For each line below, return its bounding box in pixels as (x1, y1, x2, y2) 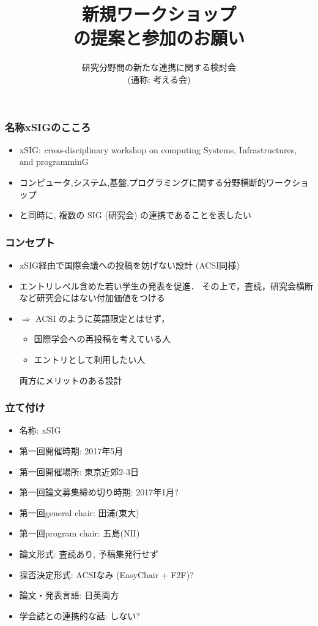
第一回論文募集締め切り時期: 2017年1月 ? (19, 486, 179, 498)
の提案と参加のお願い (73, 25, 245, 50)
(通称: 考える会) (127, 72, 191, 85)
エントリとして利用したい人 (34, 353, 146, 365)
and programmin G (19, 155, 89, 168)
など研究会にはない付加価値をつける (19, 291, 165, 304)
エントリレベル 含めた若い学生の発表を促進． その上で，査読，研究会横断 (19, 279, 313, 292)
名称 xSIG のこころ (5, 119, 91, 134)
